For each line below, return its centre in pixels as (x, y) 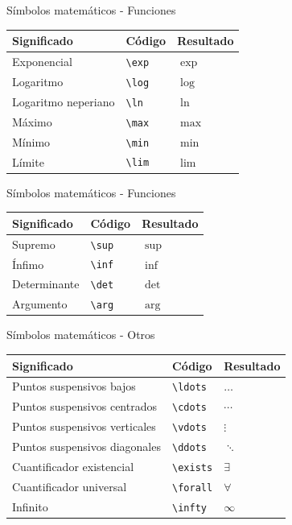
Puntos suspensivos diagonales (86, 446)
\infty (189, 508)
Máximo (32, 121)
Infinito (30, 506)
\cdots (189, 408)
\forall (193, 488)
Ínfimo (28, 264)
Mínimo (31, 141)
